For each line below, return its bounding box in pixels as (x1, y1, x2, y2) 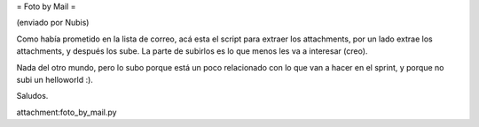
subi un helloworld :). (16, 74, 93, 85)
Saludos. (16, 91, 49, 101)
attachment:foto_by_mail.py (16, 107, 117, 117)
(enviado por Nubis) (16, 18, 90, 28)
